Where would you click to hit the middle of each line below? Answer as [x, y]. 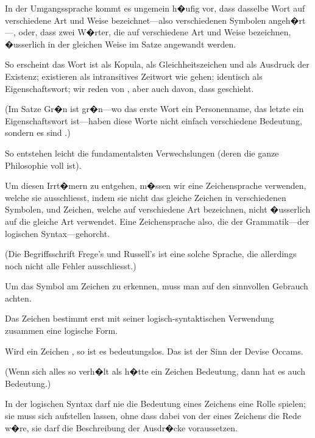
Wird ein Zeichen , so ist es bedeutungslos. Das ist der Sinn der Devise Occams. [154, 351]
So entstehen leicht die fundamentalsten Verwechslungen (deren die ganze [142, 153]
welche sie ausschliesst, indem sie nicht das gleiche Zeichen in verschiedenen [146, 197]
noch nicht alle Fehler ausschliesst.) [71, 265]
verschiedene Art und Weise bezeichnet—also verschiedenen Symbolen [136, 20]
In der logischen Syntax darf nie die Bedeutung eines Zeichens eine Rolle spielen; [155, 404]
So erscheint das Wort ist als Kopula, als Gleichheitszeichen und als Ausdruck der [157, 64]
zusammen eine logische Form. [62, 330]
